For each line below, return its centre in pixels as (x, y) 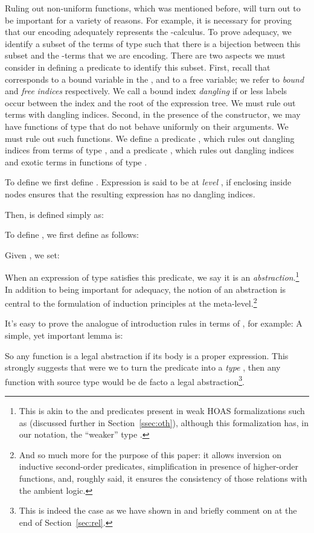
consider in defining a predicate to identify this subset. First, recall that (138, 67)
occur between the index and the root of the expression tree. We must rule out (150, 102)
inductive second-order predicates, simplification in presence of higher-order (159, 466)
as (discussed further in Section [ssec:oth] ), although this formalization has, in (164, 422)
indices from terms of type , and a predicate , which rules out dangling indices (149, 150)
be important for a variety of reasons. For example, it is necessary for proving (148, 20)
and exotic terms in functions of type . (76, 161)
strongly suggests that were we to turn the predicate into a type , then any (143, 367)
